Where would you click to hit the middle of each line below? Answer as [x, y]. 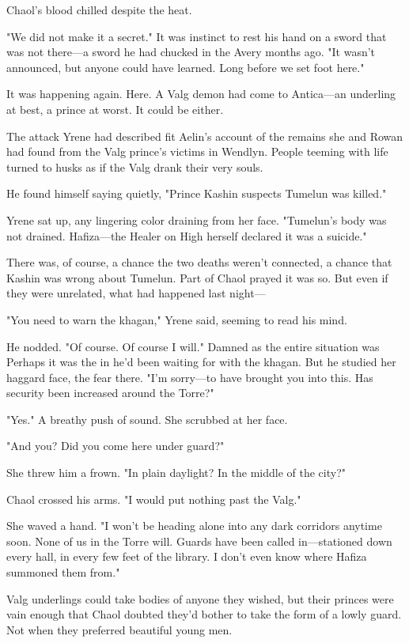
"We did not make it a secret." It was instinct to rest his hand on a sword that [197, 36]
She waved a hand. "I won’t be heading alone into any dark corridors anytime [194, 526]
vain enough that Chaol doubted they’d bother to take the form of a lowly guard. [204, 614]
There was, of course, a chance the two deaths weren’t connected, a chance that [199, 262]
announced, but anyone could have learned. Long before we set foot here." [186, 67]
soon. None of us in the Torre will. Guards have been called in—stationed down [199, 541]
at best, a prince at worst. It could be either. [115, 109]
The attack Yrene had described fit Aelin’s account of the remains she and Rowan [205, 136]
